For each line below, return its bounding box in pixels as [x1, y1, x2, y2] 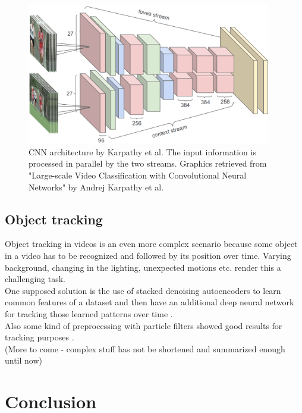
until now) [5, 354, 43, 367]
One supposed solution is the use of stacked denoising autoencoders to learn [5, 284, 281, 296]
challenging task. [5, 273, 65, 285]
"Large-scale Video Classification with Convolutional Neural [29, 169, 247, 182]
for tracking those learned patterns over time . [5, 307, 173, 320]
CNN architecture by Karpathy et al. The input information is [29, 145, 256, 158]
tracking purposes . [5, 331, 74, 343]
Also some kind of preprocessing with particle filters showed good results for [5, 319, 282, 331]
